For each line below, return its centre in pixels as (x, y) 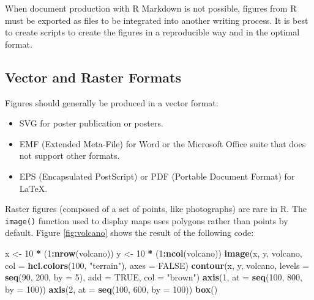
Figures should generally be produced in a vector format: (112, 102)
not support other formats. (69, 155)
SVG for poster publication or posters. (91, 123)
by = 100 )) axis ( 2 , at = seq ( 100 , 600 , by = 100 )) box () (111, 289)
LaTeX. (33, 188)
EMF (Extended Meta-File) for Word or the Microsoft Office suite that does (163, 143)
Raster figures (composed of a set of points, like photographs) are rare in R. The (156, 209)
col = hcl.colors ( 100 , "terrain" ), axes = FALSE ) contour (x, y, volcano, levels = (157, 265)
